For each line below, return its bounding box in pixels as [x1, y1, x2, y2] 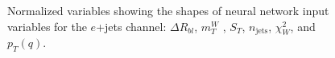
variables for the [7, 17, 87, 34]
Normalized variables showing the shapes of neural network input [7, 2, 329, 18]
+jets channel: [96, 17, 167, 34]
